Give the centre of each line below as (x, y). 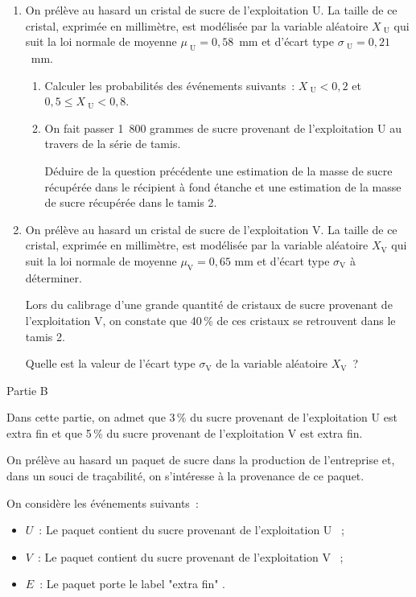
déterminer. (54, 277)
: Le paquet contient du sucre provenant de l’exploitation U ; (192, 530)
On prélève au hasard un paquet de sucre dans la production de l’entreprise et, (201, 460)
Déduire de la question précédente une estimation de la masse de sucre (218, 170)
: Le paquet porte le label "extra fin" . (132, 584)
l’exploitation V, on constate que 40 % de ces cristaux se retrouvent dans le (210, 320)
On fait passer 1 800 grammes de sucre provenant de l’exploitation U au (223, 128)
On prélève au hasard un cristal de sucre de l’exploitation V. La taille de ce (211, 229)
